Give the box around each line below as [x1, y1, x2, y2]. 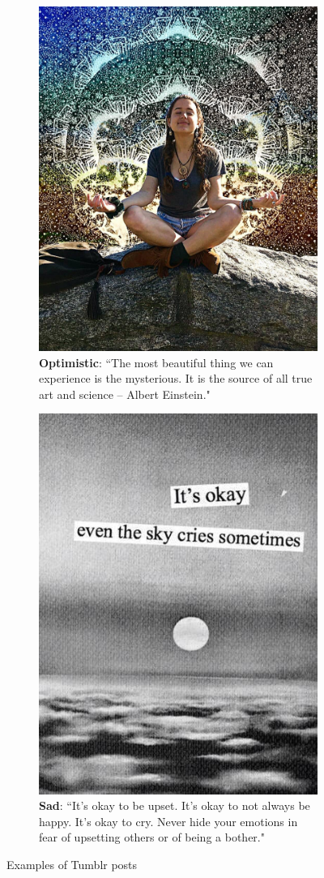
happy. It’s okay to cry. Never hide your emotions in [39, 812, 298, 829]
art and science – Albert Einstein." [39, 385, 211, 402]
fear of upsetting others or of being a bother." [39, 829, 265, 846]
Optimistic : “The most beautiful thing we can [39, 353, 274, 370]
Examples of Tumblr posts [6, 856, 138, 873]
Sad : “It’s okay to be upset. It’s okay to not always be [39, 797, 310, 814]
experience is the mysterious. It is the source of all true [39, 370, 313, 387]
